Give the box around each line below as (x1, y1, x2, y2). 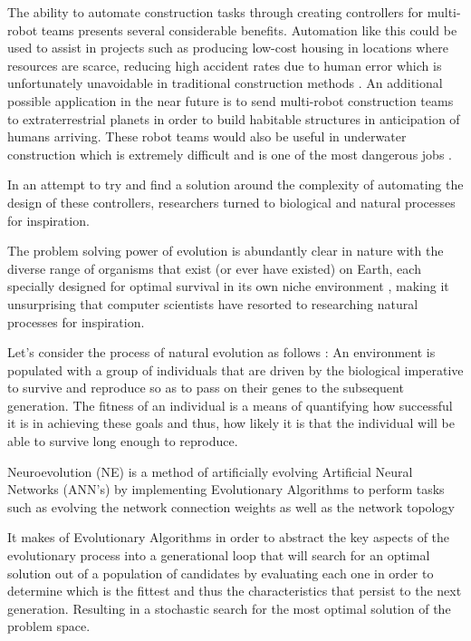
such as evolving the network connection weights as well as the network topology (7, 497, 455, 516)
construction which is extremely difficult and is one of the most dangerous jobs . (7, 144, 452, 163)
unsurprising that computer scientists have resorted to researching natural (7, 294, 418, 313)
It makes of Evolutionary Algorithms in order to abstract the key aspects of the (7, 528, 450, 547)
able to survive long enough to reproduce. (7, 432, 238, 451)
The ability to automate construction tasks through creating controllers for (7, 3, 424, 21)
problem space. (7, 617, 91, 636)
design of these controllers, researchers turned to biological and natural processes (7, 192, 456, 211)
